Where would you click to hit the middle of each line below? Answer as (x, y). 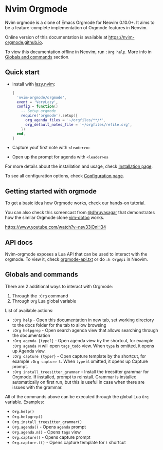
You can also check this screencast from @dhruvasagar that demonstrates (80, 213)
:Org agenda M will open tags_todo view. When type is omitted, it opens (83, 346)
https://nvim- (121, 37)
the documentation (31, 335)
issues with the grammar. (37, 387)
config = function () (37, 107)
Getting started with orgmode (51, 191)
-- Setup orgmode (38, 111)
